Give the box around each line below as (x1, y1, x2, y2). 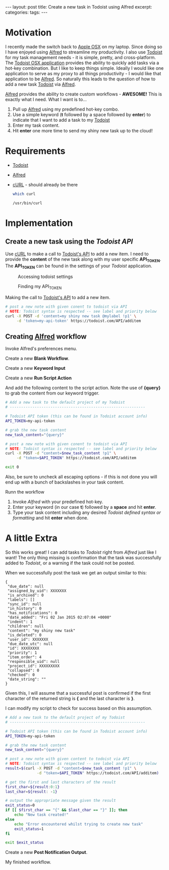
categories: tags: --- (5, 9, 48, 15)
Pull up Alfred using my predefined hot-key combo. (12, 106, 120, 112)
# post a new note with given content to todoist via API (5, 756, 130, 761)
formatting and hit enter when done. (12, 515, 89, 521)
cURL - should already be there (12, 181, 78, 187)
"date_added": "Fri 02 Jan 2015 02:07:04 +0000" (7, 615, 112, 620)
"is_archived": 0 (7, 593, 44, 598)
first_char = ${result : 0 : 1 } (5, 784, 60, 789)
